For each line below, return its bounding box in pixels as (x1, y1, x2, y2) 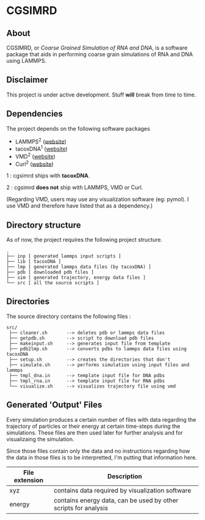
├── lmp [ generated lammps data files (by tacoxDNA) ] (6, 264, 151, 270)
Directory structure (6, 220, 81, 230)
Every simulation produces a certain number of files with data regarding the (6, 416, 196, 423)
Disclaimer (6, 74, 48, 85)
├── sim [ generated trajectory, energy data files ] (6, 275, 146, 281)
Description (107, 472, 142, 480)
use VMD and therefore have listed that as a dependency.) (6, 202, 153, 209)
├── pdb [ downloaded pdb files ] (6, 269, 95, 275)
